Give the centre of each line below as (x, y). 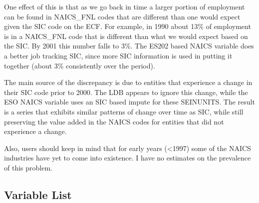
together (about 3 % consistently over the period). (80, 65)
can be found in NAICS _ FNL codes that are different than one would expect (122, 16)
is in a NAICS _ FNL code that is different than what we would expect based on (126, 36)
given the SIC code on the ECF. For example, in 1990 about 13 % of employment (128, 26)
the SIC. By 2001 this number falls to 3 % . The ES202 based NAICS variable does (129, 46)
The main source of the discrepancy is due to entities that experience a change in (128, 82)
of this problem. (28, 167)
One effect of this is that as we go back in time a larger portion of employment (125, 6)
